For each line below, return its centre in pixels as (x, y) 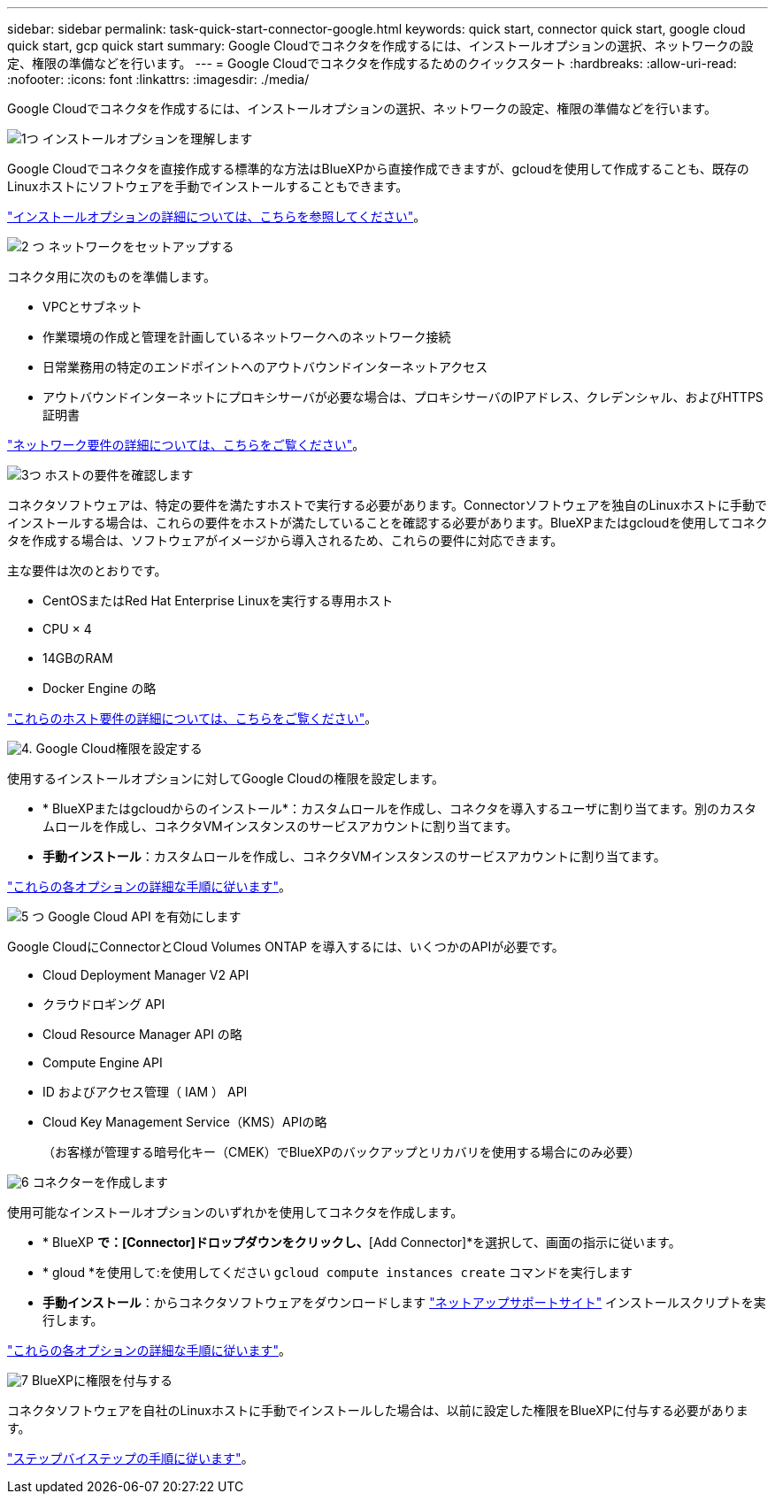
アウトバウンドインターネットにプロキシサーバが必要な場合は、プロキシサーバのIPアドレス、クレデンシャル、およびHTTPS (403, 397)
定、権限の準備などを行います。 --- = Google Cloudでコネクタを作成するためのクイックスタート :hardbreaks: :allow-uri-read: (372, 63)
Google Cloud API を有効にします (145, 916)
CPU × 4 (67, 629)
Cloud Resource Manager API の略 (142, 1034)
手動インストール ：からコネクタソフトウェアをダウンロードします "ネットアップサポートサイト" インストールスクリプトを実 (404, 1302)
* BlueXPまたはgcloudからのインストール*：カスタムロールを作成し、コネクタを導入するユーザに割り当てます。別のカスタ (400, 808)
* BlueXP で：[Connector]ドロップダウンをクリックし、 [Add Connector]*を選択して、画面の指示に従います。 (362, 1242)
